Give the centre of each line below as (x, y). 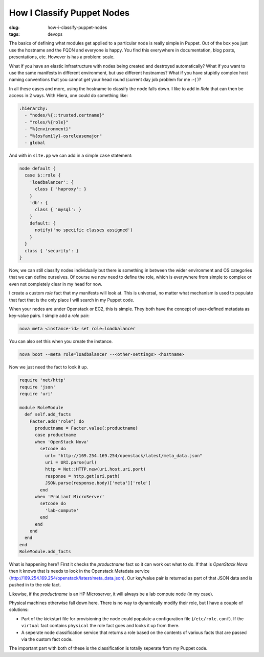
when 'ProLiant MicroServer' (70, 497)
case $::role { (43, 175)
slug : (14, 27)
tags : (14, 34)
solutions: (19, 609)
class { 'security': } (52, 251)
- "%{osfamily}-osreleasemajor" (63, 136)
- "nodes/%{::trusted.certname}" (65, 115)
